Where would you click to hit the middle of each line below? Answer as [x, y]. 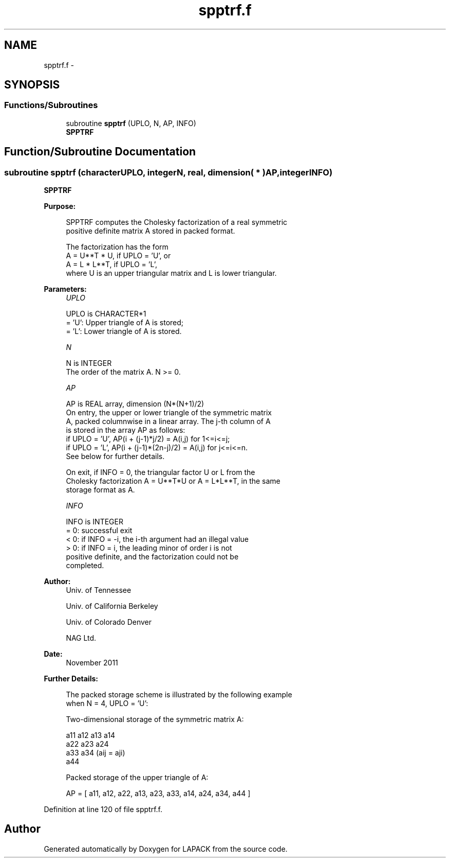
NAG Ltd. [81, 638]
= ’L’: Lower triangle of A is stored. [124, 331]
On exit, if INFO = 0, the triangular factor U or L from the [161, 472]
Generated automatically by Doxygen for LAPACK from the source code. [166, 849]
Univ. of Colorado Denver [109, 622]
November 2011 [92, 663]
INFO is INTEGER [95, 522]
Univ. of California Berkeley [112, 606]
